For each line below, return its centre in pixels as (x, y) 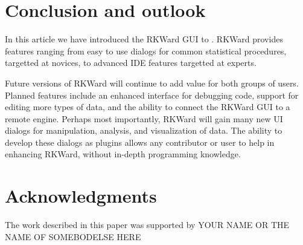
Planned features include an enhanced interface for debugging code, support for (152, 95)
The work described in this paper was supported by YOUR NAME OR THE (147, 225)
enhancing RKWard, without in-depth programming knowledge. (123, 154)
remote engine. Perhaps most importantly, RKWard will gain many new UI (144, 118)
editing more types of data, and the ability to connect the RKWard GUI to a (148, 107)
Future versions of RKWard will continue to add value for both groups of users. (152, 83)
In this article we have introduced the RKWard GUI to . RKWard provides (144, 39)
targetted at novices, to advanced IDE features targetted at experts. (131, 63)
